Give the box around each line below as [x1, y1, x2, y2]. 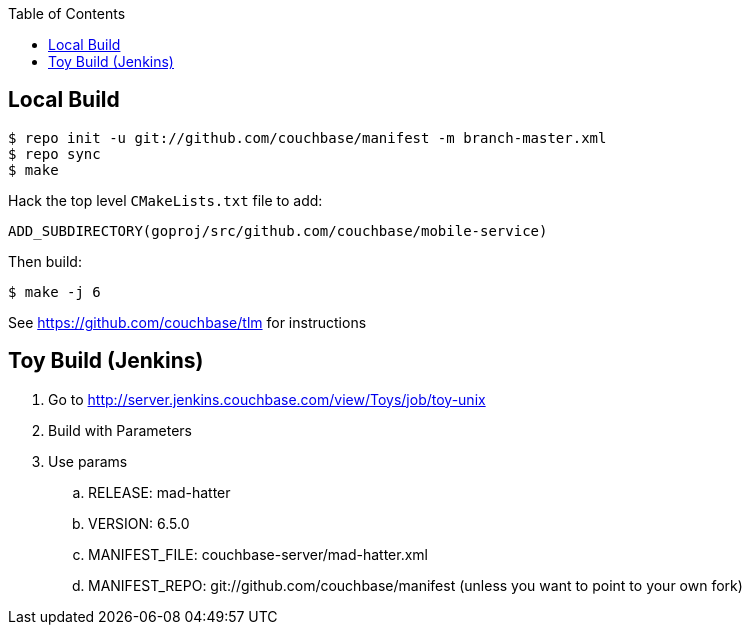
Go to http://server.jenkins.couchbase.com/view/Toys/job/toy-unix [48, 390, 486, 408]
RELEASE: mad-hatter [88, 483, 231, 501]
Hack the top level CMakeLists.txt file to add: [8, 191, 323, 209]
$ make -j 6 [8, 283, 101, 300]
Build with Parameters [48, 421, 192, 439]
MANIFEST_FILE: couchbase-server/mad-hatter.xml [88, 545, 428, 563]
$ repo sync [8, 145, 101, 162]
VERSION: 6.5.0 [88, 514, 190, 532]
